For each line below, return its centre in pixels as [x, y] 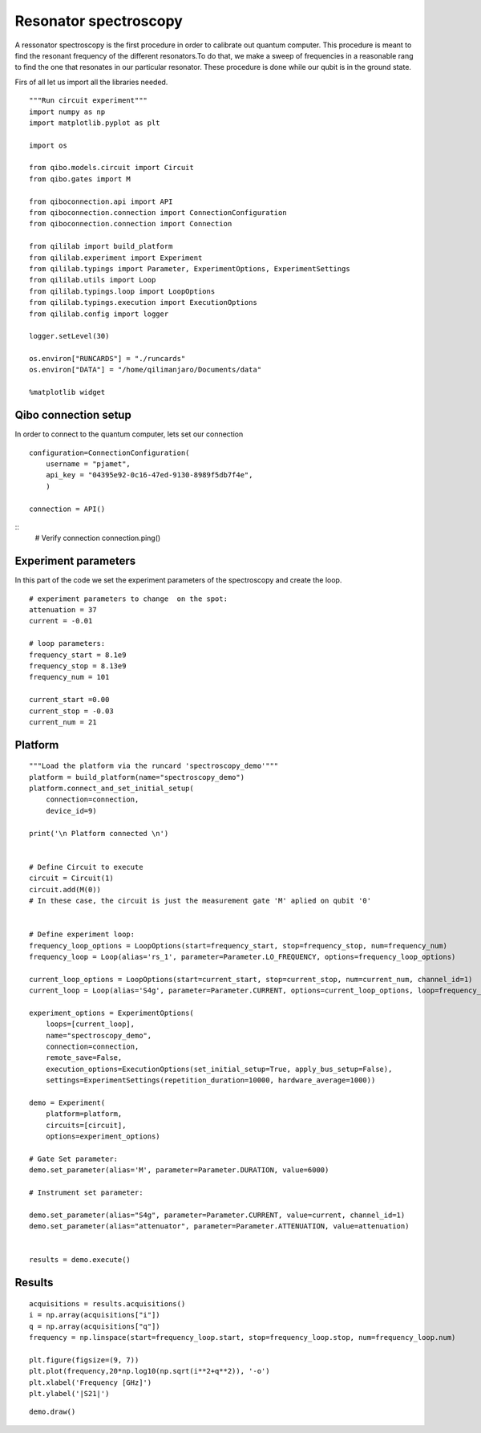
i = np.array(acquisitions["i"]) [95, 1315]
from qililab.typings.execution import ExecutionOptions [143, 302]
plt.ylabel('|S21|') [69, 1394]
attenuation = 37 [63, 609]
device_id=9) [71, 811]
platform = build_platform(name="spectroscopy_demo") [137, 777]
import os [48, 145]
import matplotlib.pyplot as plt [95, 123]
